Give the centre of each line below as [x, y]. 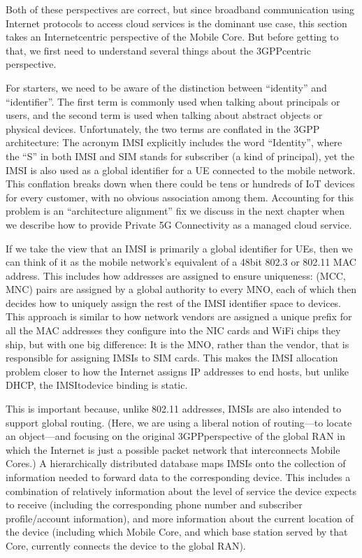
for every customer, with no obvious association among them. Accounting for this [180, 197]
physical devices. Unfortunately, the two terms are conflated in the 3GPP [163, 128]
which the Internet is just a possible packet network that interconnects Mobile [173, 449]
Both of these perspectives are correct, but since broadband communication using [180, 9]
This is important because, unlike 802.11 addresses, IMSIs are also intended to [174, 409]
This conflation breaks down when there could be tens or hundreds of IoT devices [180, 184]
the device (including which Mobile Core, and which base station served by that [177, 532]
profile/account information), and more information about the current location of [180, 518]
